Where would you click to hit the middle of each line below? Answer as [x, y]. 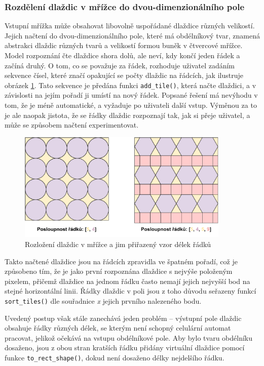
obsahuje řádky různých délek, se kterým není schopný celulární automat [118, 328]
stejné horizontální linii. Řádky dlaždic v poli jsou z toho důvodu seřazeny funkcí [130, 291]
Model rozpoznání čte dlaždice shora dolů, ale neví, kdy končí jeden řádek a [122, 55]
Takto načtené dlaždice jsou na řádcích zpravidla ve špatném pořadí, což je [121, 261]
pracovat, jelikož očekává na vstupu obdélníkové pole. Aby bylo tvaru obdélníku [129, 337]
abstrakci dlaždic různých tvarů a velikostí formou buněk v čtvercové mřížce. [124, 45]
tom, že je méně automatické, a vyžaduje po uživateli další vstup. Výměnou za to [131, 105]
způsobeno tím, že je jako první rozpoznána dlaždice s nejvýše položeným [119, 271]
